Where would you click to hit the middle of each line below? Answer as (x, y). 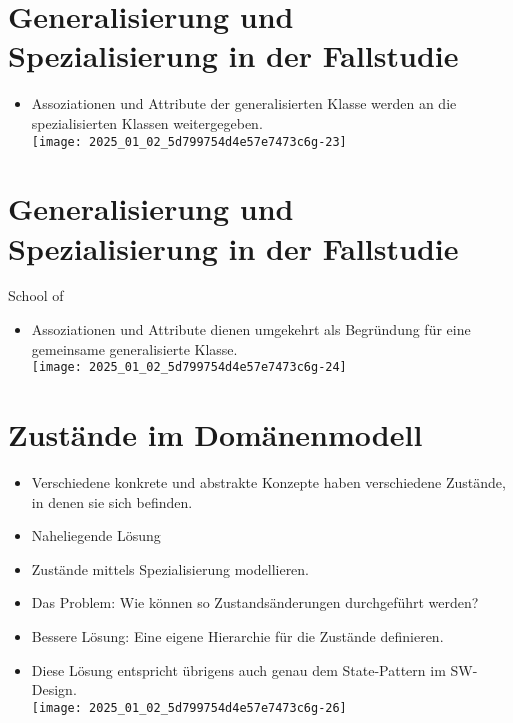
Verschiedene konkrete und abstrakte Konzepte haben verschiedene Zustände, (268, 482)
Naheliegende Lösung (96, 535)
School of (36, 295)
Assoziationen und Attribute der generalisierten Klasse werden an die (244, 103)
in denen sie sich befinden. (112, 501)
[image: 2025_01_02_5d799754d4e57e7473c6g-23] (189, 141)
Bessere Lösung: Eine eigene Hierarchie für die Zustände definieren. (237, 636)
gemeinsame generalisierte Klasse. (134, 348)
